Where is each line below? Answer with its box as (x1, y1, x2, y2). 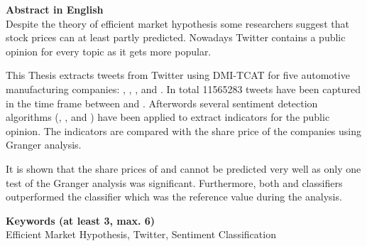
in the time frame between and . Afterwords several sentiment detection (6, 95, 318, 110)
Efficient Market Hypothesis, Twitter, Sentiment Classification (6, 227, 276, 242)
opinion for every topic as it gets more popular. (6, 43, 212, 58)
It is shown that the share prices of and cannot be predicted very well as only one (6, 161, 361, 176)
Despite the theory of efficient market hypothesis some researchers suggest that (6, 16, 349, 31)
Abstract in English (6, 2, 104, 16)
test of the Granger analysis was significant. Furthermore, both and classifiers (6, 175, 343, 190)
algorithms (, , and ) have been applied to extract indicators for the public (6, 109, 330, 124)
